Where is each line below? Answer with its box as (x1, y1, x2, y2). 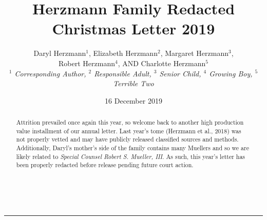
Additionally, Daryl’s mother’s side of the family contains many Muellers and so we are (16, 144, 249, 152)
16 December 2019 (105, 95, 162, 106)
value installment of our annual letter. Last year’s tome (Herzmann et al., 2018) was (16, 126, 241, 135)
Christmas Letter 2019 (52, 18, 215, 39)
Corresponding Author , (14, 68, 86, 78)
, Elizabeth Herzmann (88, 48, 158, 58)
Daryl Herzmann (33, 48, 86, 58)
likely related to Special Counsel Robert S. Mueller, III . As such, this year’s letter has (16, 152, 245, 161)
